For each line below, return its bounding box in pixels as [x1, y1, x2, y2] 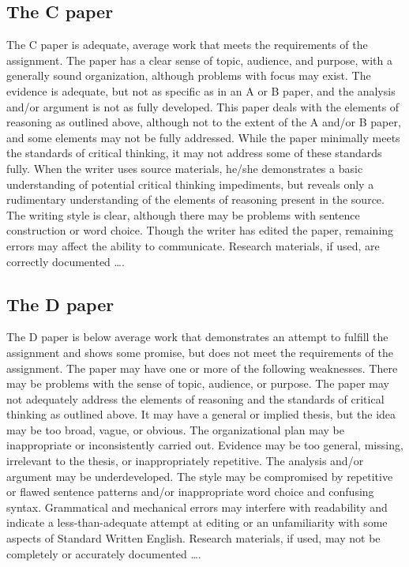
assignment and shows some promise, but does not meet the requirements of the [6, 344, 393, 360]
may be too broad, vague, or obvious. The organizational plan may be [6, 421, 344, 437]
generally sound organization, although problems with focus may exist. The [6, 67, 371, 84]
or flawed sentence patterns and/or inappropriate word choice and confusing [6, 483, 374, 500]
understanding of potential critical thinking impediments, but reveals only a [6, 175, 374, 192]
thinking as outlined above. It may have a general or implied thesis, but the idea [6, 406, 396, 422]
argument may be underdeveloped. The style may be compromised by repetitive [6, 467, 393, 484]
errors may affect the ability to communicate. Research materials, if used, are [6, 237, 380, 253]
